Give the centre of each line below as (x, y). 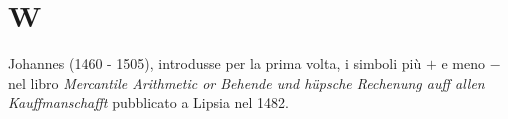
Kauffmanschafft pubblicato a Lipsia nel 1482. (148, 102)
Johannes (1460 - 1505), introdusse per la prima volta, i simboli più (215, 63)
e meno (463, 63)
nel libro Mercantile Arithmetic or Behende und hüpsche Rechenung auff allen (246, 82)
